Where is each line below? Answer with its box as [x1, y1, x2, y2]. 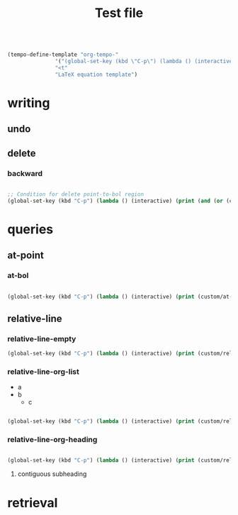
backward [7, 168, 43, 178]
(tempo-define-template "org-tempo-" [7, 51, 119, 58]
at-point [7, 250, 44, 262]
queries [7, 221, 54, 237]
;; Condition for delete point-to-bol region [7, 190, 144, 198]
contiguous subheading [17, 470, 87, 478]
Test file [94, 5, 144, 21]
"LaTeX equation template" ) [55, 71, 138, 78]
